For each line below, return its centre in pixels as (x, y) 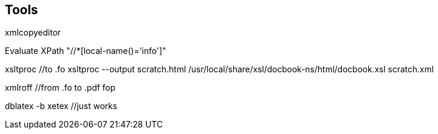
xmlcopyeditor (33, 33)
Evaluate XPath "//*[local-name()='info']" (86, 51)
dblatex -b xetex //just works (61, 106)
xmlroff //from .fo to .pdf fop (60, 88)
